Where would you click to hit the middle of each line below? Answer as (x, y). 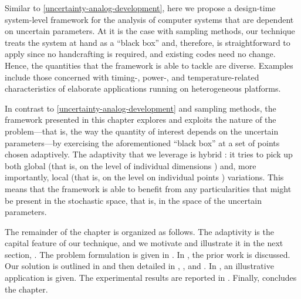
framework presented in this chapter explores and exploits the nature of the (141, 120)
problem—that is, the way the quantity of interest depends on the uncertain (142, 131)
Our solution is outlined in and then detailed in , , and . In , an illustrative (139, 266)
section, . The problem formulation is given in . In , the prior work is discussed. (148, 254)
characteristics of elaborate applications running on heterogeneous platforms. (143, 88)
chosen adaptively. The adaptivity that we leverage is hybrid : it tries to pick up (149, 154)
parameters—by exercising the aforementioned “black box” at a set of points (142, 142)
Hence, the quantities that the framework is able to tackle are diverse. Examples (149, 65)
